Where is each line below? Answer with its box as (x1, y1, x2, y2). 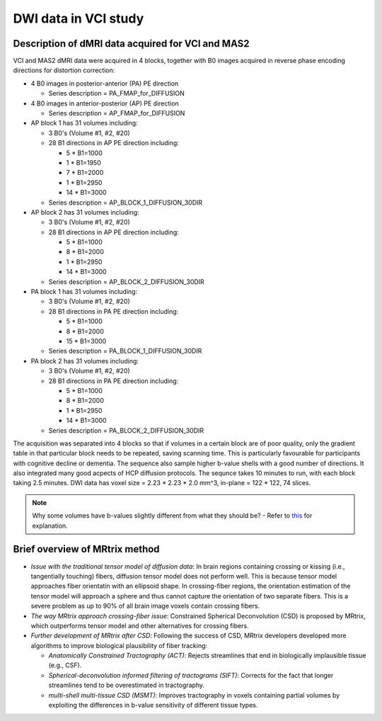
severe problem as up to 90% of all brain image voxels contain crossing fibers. (30, 602, 260, 611)
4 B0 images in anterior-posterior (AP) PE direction (30, 99, 180, 108)
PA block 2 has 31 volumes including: (30, 356, 139, 365)
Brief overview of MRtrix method (13, 543, 160, 555)
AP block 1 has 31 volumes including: (30, 119, 138, 127)
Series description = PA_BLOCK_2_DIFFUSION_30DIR (48, 426, 204, 435)
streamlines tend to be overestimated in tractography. (48, 681, 205, 690)
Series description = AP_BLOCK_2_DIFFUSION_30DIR (48, 277, 204, 286)
